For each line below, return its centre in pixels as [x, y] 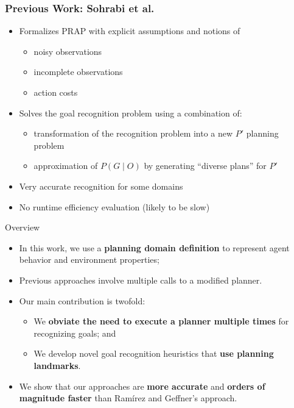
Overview [23, 227]
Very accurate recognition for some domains [101, 186]
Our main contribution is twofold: [82, 300]
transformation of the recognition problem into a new [133, 133]
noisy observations [68, 51]
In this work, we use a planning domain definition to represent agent [154, 247]
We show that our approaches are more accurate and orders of [142, 386]
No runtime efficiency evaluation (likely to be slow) [114, 206]
